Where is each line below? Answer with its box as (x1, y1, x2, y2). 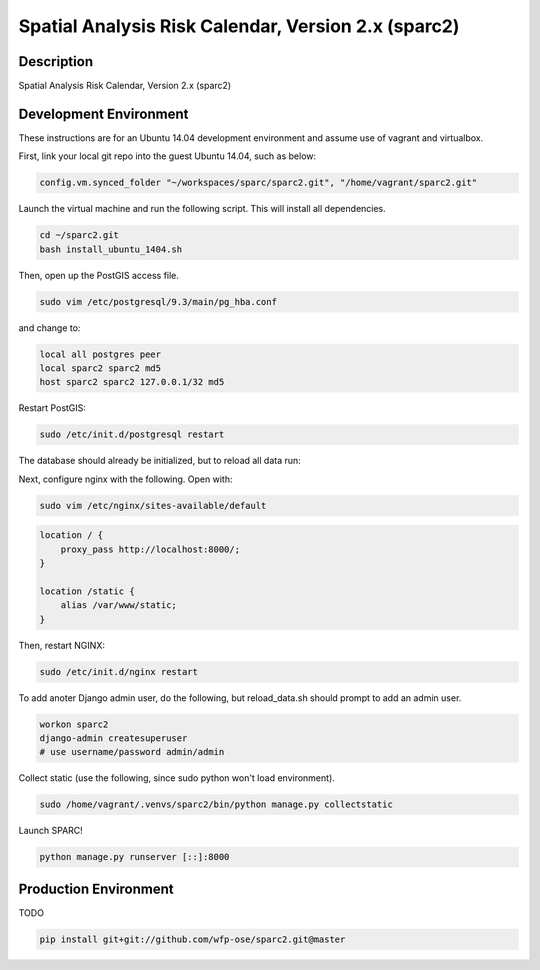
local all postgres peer (39, 348, 162, 360)
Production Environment (18, 880, 174, 897)
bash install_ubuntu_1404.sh (39, 243, 183, 255)
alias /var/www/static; (60, 600, 177, 611)
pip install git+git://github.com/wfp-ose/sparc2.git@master (39, 933, 346, 945)
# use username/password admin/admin (39, 746, 225, 758)
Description (18, 53, 94, 70)
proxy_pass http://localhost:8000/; (60, 543, 240, 555)
